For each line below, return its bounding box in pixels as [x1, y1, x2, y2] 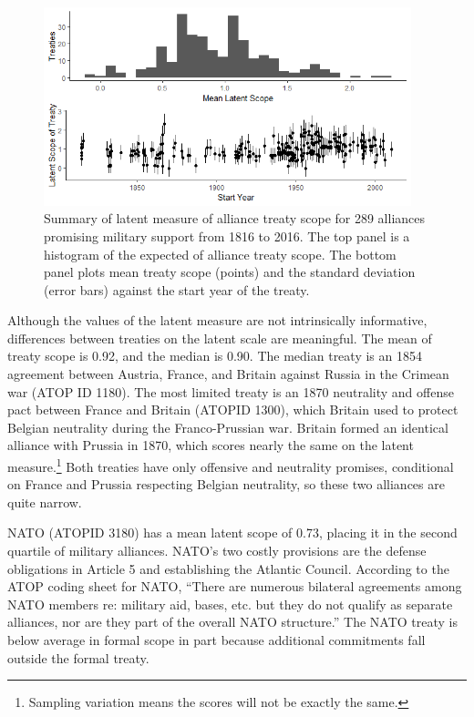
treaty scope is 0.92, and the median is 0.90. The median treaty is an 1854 [7, 346, 422, 365]
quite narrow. [7, 492, 82, 511]
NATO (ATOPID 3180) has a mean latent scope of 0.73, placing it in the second [7, 523, 458, 542]
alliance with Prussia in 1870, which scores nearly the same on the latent [7, 435, 414, 455]
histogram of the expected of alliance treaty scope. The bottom [44, 244, 397, 263]
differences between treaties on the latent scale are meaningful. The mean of [7, 328, 432, 347]
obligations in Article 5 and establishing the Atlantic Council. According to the [7, 558, 449, 578]
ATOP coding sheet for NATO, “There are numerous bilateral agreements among [7, 577, 462, 596]
